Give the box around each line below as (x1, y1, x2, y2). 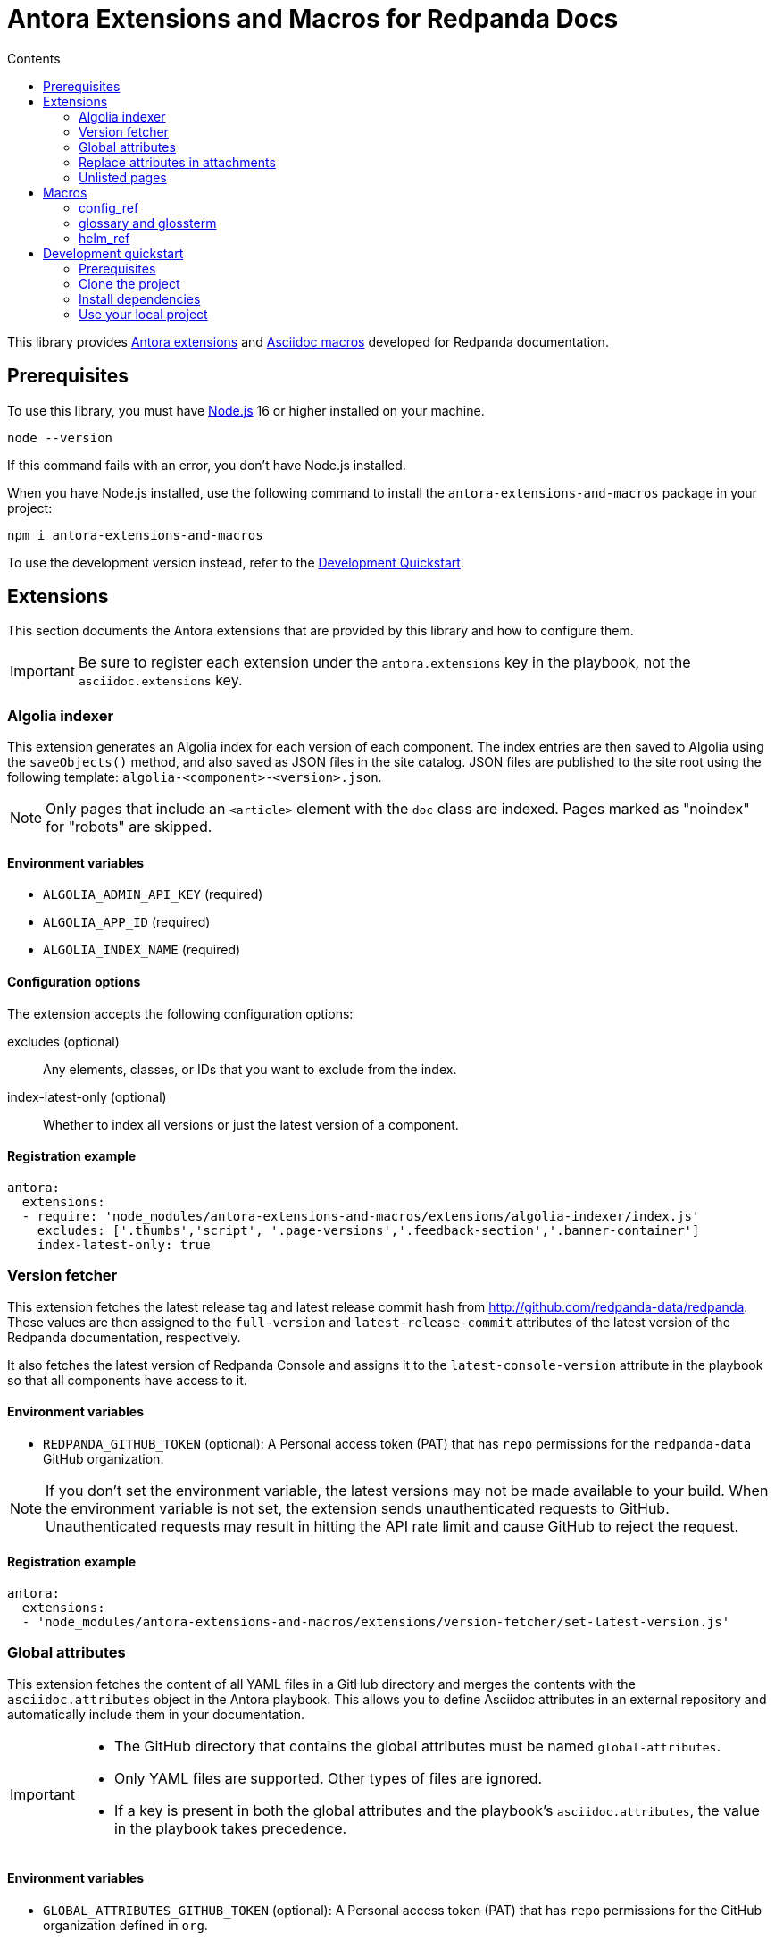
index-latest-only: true (37, 1237, 211, 1252)
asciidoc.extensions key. (78, 671, 243, 690)
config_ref (79, 199, 139, 215)
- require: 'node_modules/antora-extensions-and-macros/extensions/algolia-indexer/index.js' (21, 1208, 700, 1223)
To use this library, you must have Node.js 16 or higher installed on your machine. (7, 402, 485, 418)
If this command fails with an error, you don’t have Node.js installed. (7, 457, 406, 473)
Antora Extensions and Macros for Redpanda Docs (7, 4, 619, 34)
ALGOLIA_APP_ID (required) (43, 914, 211, 930)
